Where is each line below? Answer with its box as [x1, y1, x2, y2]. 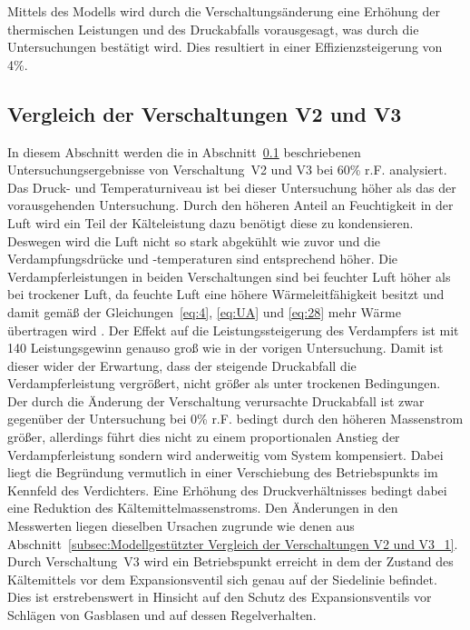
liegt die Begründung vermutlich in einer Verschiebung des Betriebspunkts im [7, 463, 438, 482]
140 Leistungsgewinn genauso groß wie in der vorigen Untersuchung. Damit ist [7, 338, 444, 357]
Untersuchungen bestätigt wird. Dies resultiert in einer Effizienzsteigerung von [7, 37, 443, 56]
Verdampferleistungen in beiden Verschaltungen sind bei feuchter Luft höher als [7, 266, 451, 285]
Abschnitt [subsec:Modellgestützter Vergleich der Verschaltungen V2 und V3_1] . [7, 534, 458, 553]
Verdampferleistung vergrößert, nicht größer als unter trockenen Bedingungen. [7, 374, 441, 393]
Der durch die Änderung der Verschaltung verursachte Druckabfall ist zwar [7, 391, 425, 410]
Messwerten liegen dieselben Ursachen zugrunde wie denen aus [7, 516, 355, 535]
